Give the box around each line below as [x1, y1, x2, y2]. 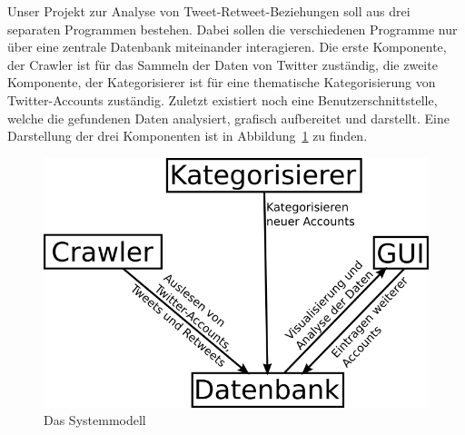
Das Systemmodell [44, 410, 146, 430]
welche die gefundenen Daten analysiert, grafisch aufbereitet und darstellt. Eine [7, 108, 450, 127]
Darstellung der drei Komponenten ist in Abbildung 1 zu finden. [7, 126, 368, 145]
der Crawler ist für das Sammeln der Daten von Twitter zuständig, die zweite [7, 54, 438, 74]
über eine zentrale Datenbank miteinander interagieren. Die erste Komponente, [7, 37, 447, 56]
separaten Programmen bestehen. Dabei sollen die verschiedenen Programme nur [7, 19, 458, 38]
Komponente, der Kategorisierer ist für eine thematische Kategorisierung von [7, 73, 436, 92]
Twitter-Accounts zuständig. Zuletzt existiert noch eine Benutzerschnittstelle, [7, 90, 438, 109]
